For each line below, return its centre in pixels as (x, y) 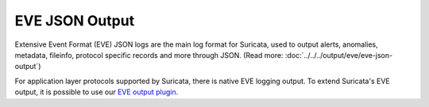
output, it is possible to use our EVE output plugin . (97, 92)
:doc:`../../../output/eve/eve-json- (339, 55)
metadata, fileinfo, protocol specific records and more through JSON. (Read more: (149, 55)
